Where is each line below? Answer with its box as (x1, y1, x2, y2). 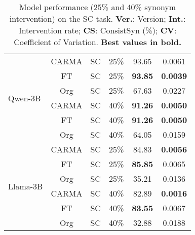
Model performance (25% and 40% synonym (19, 1, 176, 13)
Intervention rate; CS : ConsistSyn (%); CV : (18, 24, 177, 36)
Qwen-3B (8, 92, 41, 104)
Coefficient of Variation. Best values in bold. (14, 36, 181, 48)
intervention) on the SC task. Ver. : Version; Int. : (9, 13, 186, 24)
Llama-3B (8, 180, 43, 192)
